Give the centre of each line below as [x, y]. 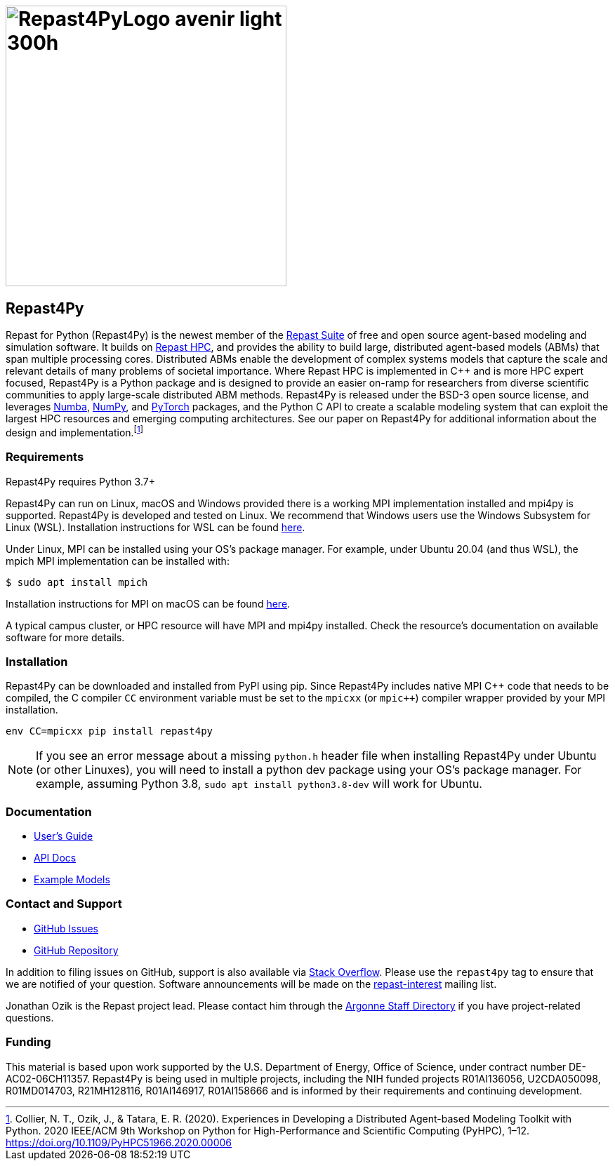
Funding [28, 1042]
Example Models [72, 880]
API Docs [55, 858]
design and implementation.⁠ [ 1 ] [74, 431]
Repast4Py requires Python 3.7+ [80, 481]
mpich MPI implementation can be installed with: [118, 561]
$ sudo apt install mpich [77, 582]
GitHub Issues [66, 928]
